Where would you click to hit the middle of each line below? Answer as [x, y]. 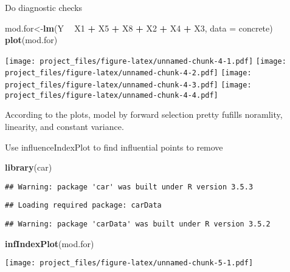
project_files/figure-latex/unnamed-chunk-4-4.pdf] [112, 95]
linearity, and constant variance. [64, 126]
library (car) [29, 167]
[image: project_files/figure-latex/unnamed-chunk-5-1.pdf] [129, 263]
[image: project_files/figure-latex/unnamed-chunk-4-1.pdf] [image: [146, 61]
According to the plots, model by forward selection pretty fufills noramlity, [144, 114]
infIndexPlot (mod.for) [50, 243]
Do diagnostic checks [44, 7]
